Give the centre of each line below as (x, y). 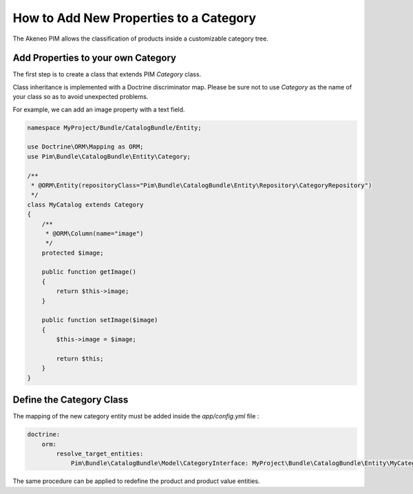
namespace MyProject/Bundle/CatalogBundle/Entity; (115, 128)
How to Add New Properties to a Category (135, 18)
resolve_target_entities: (100, 454)
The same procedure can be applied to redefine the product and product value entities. (136, 481)
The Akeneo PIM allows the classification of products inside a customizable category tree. (140, 39)
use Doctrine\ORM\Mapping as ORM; (85, 147)
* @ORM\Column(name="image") (94, 233)
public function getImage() (89, 272)
